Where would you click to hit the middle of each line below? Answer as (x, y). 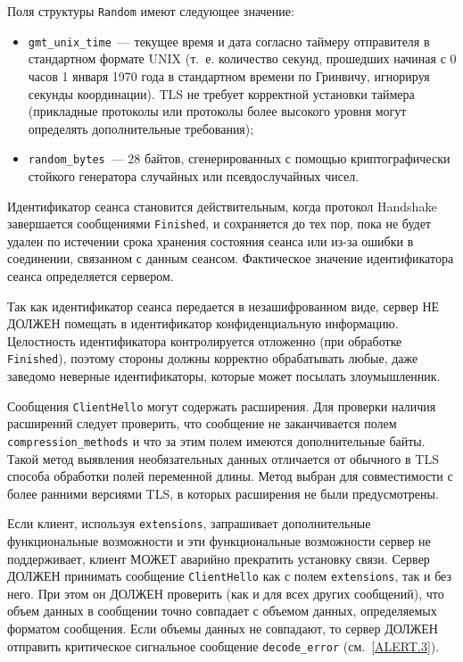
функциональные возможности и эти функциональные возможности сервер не (219, 540)
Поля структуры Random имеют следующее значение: (151, 11)
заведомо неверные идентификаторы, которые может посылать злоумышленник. (224, 376)
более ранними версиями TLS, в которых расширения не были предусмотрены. (223, 493)
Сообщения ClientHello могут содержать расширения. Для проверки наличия (222, 405)
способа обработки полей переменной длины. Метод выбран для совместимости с (230, 476)
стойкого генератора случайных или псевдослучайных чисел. (194, 175)
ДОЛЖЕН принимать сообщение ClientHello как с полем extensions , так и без (229, 576)
